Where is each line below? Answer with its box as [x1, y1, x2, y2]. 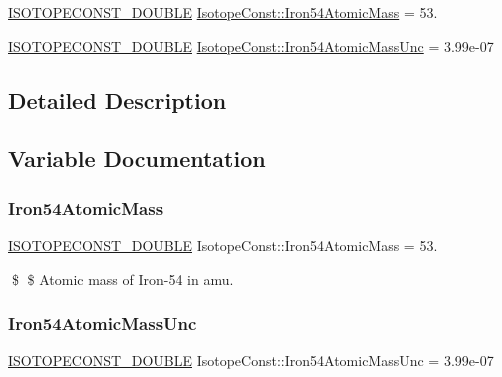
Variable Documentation [8, 143, 266, 174]
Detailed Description [8, 84, 227, 115]
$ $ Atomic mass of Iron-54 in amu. [11, 268, 234, 289]
